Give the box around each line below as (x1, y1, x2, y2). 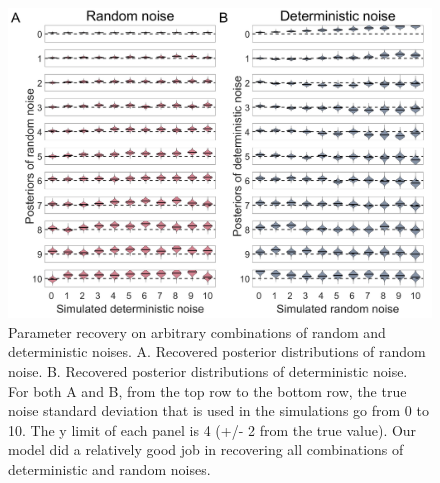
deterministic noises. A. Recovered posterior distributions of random (8, 341, 426, 362)
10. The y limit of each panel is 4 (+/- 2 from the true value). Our (8, 419, 417, 440)
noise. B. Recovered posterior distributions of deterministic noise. (8, 360, 408, 381)
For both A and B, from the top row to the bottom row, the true (8, 380, 407, 401)
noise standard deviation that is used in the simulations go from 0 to (8, 400, 429, 421)
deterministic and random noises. (8, 458, 211, 479)
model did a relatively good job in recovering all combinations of (8, 439, 404, 460)
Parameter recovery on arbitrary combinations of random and (8, 321, 386, 342)
